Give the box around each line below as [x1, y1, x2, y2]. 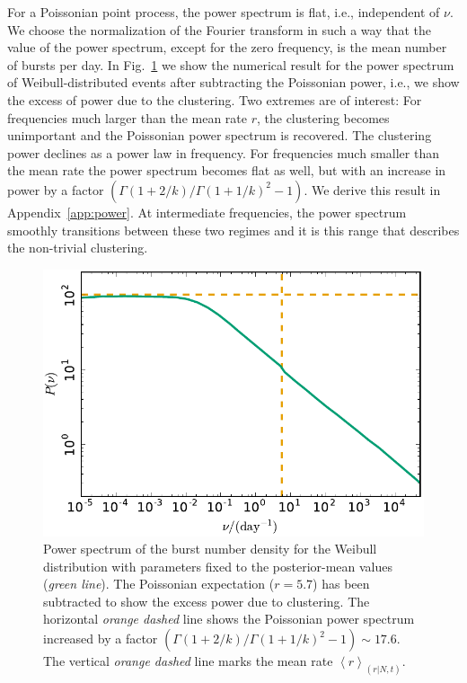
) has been [313, 574, 370, 593]
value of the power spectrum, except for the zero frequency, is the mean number [7, 38, 447, 57]
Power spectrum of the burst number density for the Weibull [43, 539, 377, 558]
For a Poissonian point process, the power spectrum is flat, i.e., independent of [7, 3, 440, 21]
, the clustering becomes [256, 108, 390, 127]
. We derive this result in [304, 180, 441, 199]
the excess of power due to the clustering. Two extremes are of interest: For [7, 90, 422, 109]
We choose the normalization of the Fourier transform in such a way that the [7, 20, 431, 39]
